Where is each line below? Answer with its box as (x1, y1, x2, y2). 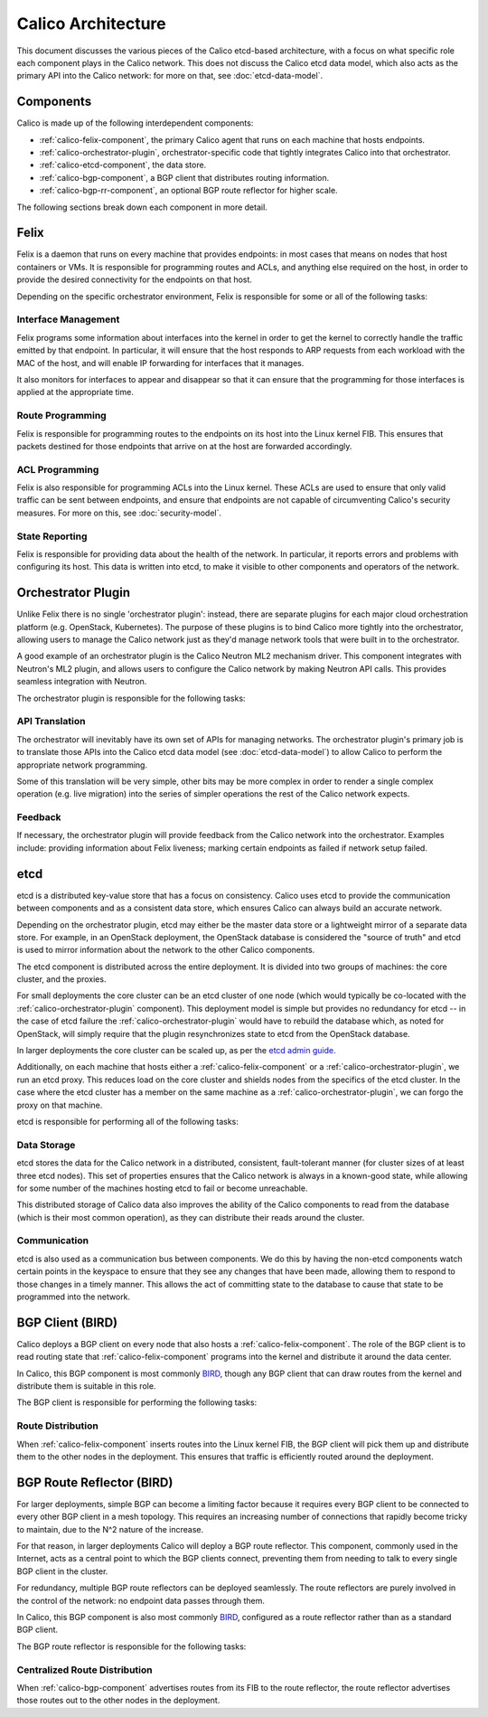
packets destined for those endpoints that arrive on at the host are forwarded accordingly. (16, 440, 352, 451)
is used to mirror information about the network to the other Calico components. (16, 945, 315, 956)
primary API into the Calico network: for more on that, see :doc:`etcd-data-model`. (16, 71, 324, 81)
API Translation (16, 715, 86, 728)
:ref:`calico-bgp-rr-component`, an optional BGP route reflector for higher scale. (39, 185, 338, 196)
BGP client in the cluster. (16, 1565, 108, 1577)
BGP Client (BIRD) (16, 1315, 117, 1330)
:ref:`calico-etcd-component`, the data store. (39, 159, 207, 171)
